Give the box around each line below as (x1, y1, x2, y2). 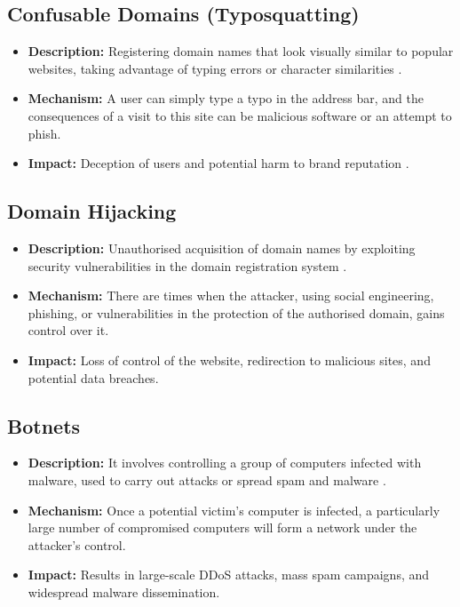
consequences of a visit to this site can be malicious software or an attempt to (28, 106, 452, 124)
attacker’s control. (28, 535, 126, 554)
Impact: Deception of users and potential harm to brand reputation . (28, 154, 409, 172)
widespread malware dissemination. (28, 582, 220, 601)
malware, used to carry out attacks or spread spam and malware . (28, 470, 386, 489)
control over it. (28, 321, 109, 339)
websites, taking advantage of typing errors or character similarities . (28, 59, 402, 77)
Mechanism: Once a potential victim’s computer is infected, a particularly (28, 500, 440, 519)
